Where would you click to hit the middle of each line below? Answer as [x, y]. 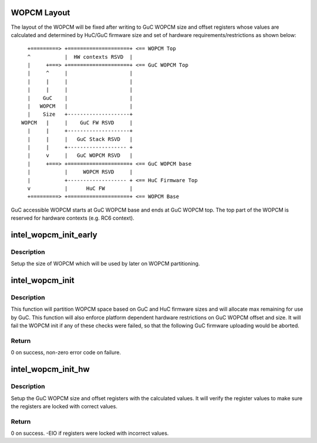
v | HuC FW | [80, 188]
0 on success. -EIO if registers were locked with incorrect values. [90, 433]
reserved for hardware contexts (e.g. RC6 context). [72, 218]
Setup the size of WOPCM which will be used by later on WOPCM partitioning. [105, 264]
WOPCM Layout [41, 13]
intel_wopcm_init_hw [50, 369]
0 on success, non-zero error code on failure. [66, 353]
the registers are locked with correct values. [64, 406]
